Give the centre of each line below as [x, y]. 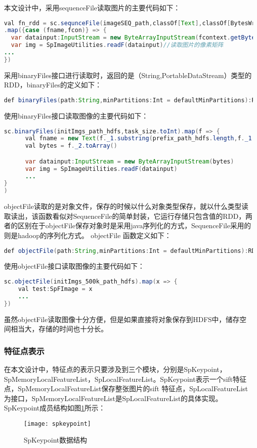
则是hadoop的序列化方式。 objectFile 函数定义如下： [88, 235]
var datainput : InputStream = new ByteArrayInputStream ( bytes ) [129, 161]
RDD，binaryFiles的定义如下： [53, 85]
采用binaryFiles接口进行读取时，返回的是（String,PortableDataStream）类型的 [128, 75]
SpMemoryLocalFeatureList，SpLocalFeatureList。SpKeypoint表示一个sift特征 [125, 379]
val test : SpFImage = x [55, 289]
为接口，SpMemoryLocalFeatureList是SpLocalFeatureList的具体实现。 [113, 398]
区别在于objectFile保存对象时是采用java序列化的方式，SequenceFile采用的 [134, 225]
